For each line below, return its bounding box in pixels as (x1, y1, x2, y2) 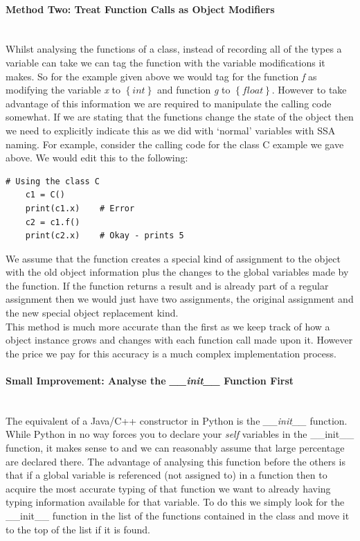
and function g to (156, 82, 231, 97)
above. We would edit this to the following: (6, 150, 188, 165)
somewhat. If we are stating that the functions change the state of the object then (6, 109, 354, 124)
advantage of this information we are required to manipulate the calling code (6, 96, 332, 110)
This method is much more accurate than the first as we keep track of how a (6, 319, 330, 333)
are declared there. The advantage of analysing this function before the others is (6, 454, 345, 468)
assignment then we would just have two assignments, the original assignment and (6, 292, 354, 306)
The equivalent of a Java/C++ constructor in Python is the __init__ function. (6, 413, 348, 427)
